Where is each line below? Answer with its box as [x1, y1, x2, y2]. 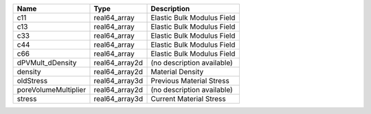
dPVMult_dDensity [16, 58, 77, 67]
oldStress [16, 76, 48, 85]
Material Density [150, 67, 204, 76]
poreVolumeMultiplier [16, 85, 86, 94]
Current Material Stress [150, 94, 226, 103]
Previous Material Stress [150, 76, 229, 85]
